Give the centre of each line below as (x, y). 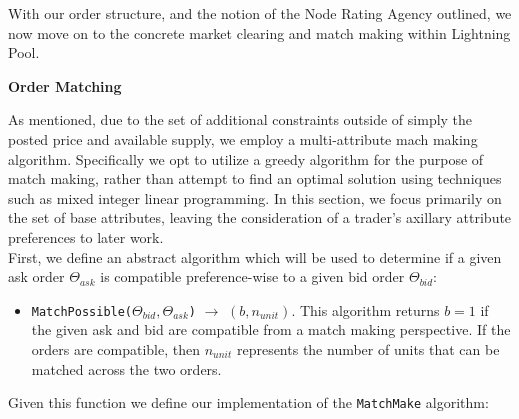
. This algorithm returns (365, 309)
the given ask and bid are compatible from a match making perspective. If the (271, 329)
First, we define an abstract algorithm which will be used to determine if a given (255, 256)
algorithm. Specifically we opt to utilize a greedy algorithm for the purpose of (246, 158)
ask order (36, 276)
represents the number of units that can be (368, 348)
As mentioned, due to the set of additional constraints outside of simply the (240, 119)
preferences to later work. (86, 236)
